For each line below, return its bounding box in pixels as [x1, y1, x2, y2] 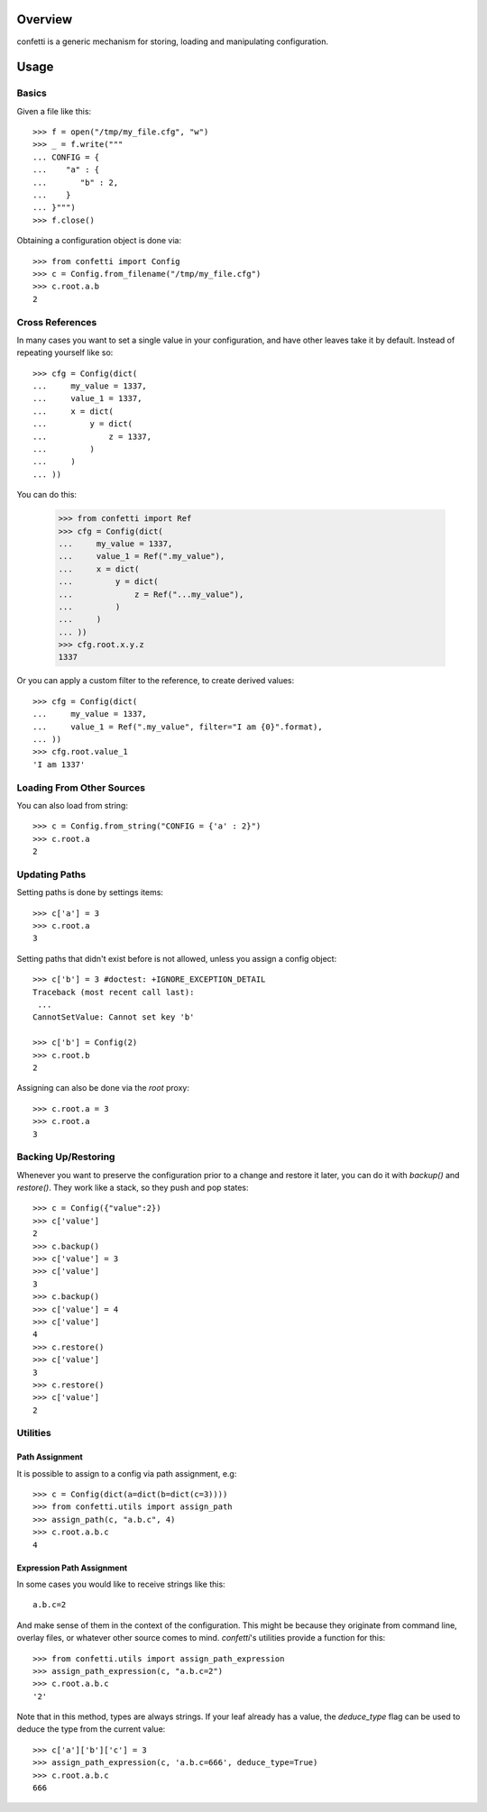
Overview [16, 12, 73, 27]
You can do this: [16, 490, 77, 500]
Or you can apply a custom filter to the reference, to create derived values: [16, 675, 295, 686]
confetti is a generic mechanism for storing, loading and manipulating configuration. [16, 36, 329, 47]
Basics [16, 87, 47, 99]
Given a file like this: [16, 105, 92, 116]
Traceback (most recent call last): [32, 987, 195, 997]
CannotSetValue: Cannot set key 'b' [32, 1012, 195, 1022]
